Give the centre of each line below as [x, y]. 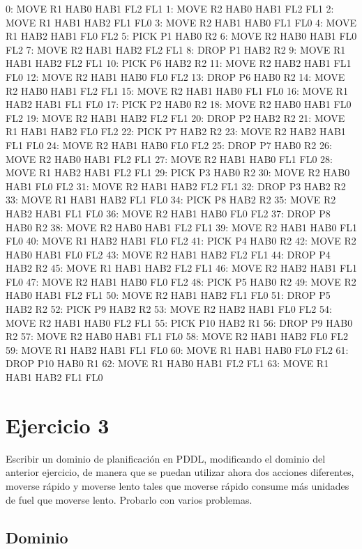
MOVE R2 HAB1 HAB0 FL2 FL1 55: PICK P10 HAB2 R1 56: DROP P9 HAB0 [179, 322]
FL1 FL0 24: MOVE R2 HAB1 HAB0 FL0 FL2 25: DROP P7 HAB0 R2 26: [169, 145]
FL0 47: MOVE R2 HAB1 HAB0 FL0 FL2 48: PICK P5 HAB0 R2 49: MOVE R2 [181, 281]
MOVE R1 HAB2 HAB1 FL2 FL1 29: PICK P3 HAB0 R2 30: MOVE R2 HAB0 [178, 172]
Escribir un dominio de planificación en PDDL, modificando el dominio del [166, 458]
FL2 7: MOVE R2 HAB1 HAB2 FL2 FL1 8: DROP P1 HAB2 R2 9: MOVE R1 [176, 49]
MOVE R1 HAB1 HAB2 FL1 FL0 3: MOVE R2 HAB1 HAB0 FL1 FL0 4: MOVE [181, 22]
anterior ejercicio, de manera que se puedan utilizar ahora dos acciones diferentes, [180, 472]
